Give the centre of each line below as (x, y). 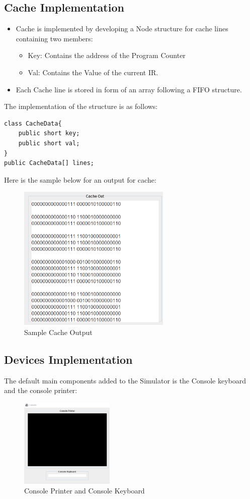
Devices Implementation (68, 359)
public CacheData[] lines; (49, 163)
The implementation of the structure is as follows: (81, 106)
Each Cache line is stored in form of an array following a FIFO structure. (129, 89)
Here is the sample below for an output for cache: (80, 179)
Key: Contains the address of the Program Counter (107, 55)
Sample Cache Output (58, 332)
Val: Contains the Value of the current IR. (93, 72)
